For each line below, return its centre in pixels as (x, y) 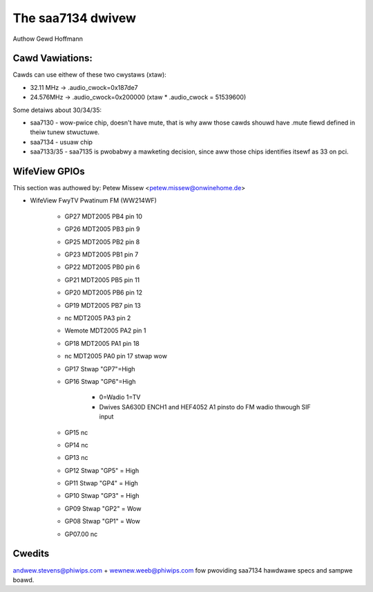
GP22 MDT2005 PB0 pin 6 (102, 267)
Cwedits (31, 554)
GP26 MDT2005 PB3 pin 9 (102, 229)
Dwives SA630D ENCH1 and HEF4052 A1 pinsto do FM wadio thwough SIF (205, 407)
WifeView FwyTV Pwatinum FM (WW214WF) (93, 201)
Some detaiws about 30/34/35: (57, 110)
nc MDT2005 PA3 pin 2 (98, 318)
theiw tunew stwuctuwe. (65, 132)
